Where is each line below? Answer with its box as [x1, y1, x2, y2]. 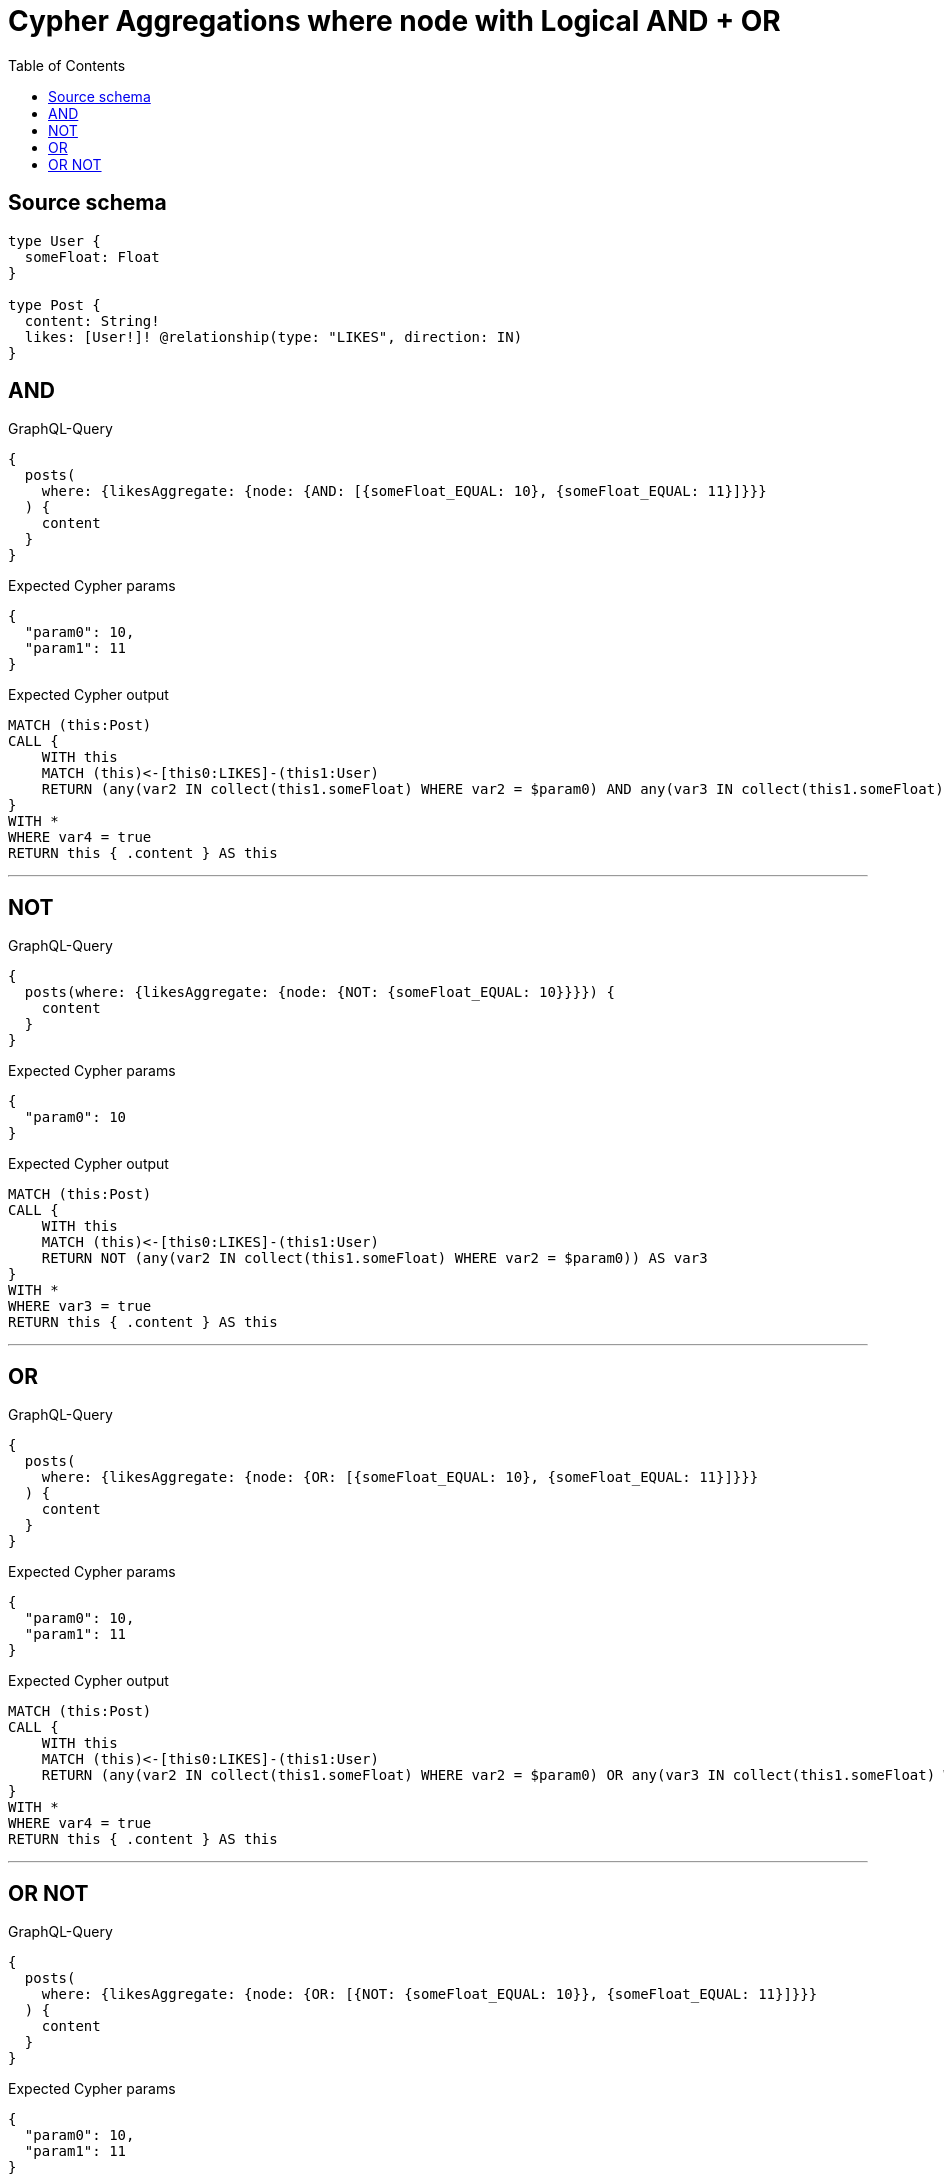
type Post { [8, 296, 101, 313]
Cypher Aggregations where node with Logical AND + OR [8, 4, 781, 38]
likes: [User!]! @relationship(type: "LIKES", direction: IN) [24, 328, 523, 345]
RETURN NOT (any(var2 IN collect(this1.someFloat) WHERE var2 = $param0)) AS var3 [41, 1250, 708, 1267]
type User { [8, 232, 101, 249]
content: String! [24, 312, 160, 329]
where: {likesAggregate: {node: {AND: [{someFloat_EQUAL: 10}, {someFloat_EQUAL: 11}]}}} [41, 483, 767, 500]
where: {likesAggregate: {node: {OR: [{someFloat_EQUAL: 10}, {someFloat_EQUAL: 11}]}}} [41, 1469, 759, 1486]
